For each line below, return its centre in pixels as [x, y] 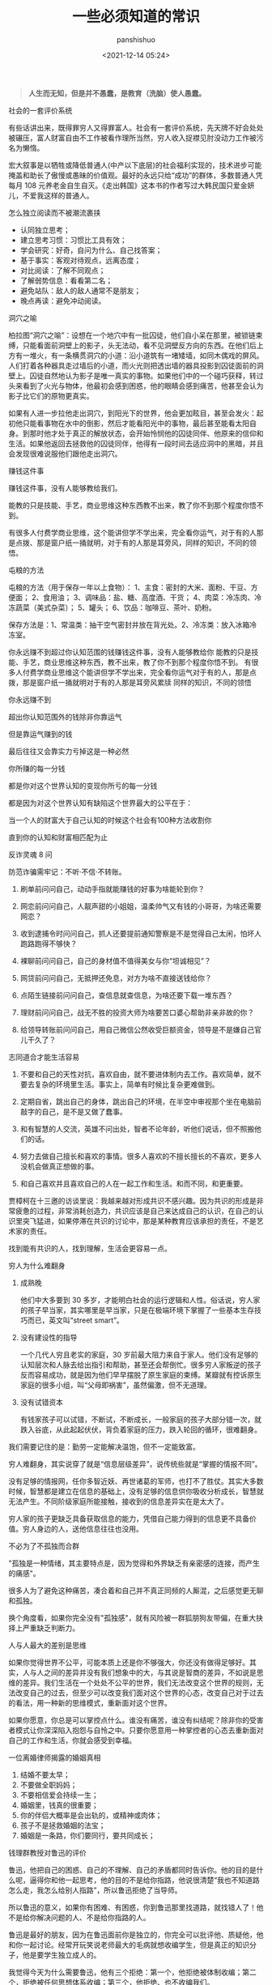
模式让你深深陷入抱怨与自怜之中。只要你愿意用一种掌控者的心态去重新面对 [139, 1730]
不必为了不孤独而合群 [44, 1546]
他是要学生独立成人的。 [62, 1955]
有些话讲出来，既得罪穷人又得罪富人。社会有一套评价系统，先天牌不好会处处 [136, 127]
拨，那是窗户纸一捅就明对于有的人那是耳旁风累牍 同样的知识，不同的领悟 [130, 682]
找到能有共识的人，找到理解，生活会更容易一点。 [90, 1248]
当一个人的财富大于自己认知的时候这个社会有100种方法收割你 [110, 820]
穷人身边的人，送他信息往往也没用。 [83, 1528]
